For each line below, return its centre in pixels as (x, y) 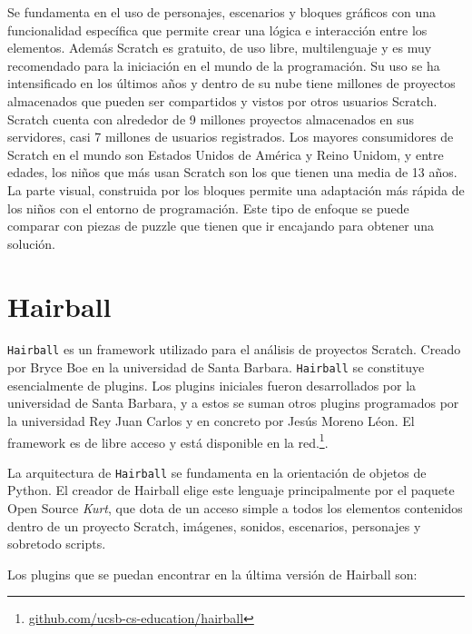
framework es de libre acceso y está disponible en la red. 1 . (168, 441)
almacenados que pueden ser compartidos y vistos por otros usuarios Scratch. (222, 100)
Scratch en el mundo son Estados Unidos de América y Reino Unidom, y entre (226, 154)
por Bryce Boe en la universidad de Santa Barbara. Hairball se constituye (216, 367)
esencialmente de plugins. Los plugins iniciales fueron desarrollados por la (212, 385)
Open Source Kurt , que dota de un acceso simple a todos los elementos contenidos (235, 508)
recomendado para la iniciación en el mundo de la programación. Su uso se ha (224, 65)
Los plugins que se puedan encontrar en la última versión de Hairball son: (212, 574)
